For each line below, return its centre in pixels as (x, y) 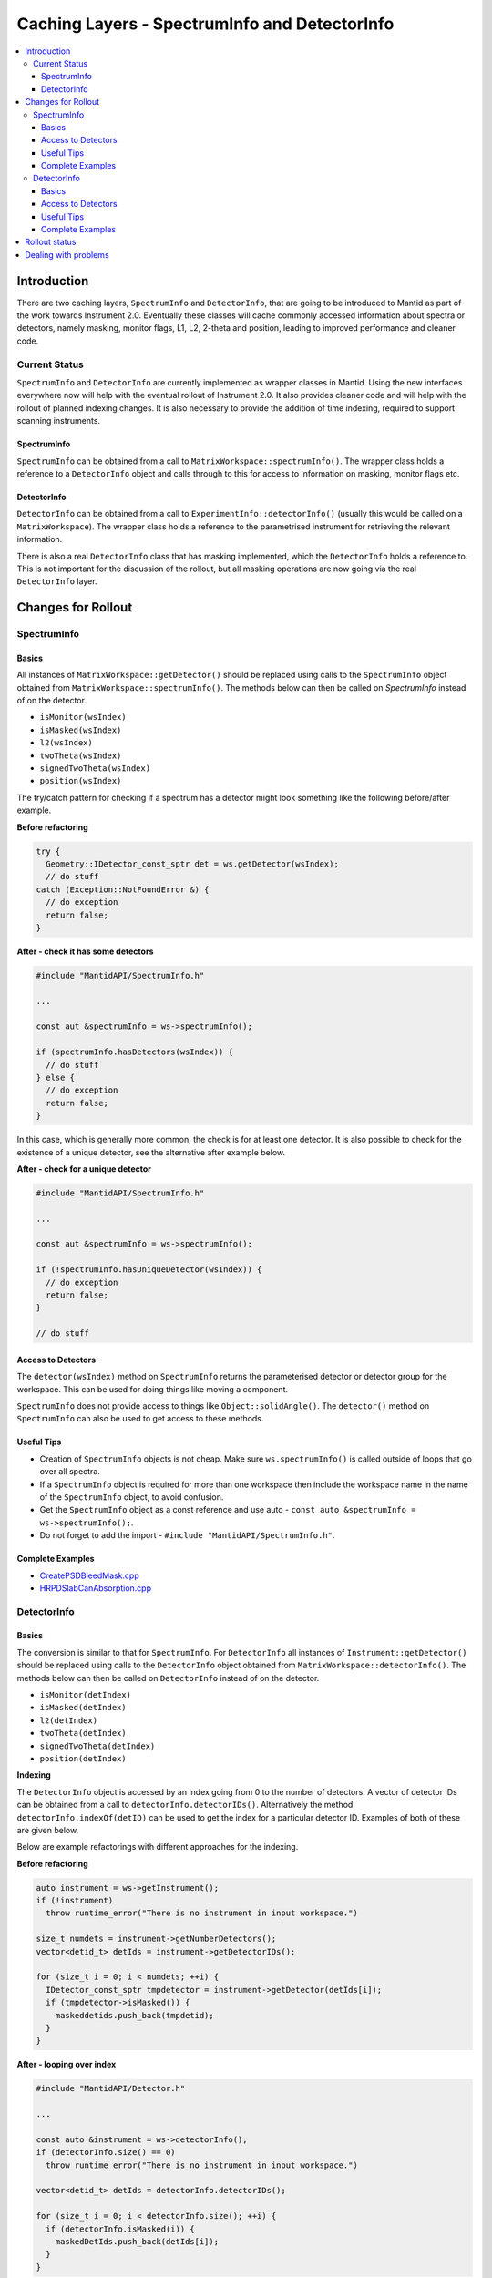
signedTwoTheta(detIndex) (97, 1746)
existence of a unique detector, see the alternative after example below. (151, 1152)
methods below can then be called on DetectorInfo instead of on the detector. (168, 1678)
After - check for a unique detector (84, 1169)
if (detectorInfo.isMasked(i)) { (120, 2229)
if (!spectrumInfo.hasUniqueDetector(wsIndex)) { (149, 1270)
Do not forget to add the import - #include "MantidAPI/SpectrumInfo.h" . (187, 1535)
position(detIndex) (83, 1758)
